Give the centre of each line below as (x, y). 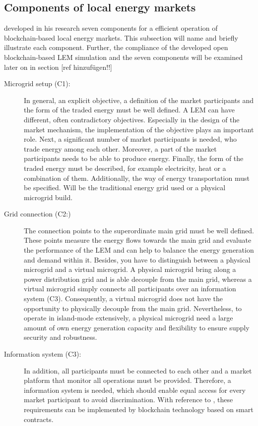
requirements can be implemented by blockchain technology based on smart (139, 409)
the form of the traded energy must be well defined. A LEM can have (129, 110)
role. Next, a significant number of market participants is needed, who (130, 139)
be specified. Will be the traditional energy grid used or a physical (125, 187)
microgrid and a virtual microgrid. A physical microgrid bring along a (130, 269)
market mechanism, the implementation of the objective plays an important (139, 129)
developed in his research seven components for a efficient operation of (111, 28)
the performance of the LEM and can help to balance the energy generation (139, 250)
